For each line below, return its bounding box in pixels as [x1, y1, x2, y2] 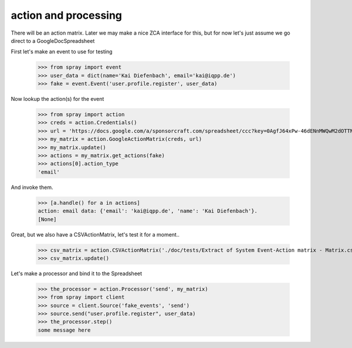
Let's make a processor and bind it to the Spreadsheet [11, 270, 143, 277]
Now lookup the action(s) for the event [11, 96, 104, 103]
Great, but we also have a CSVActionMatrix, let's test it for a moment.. [11, 231, 180, 238]
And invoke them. [11, 184, 53, 191]
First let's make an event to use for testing [11, 48, 113, 55]
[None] [38, 216, 57, 222]
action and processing [11, 9, 123, 22]
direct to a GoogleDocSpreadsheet [11, 37, 95, 44]
